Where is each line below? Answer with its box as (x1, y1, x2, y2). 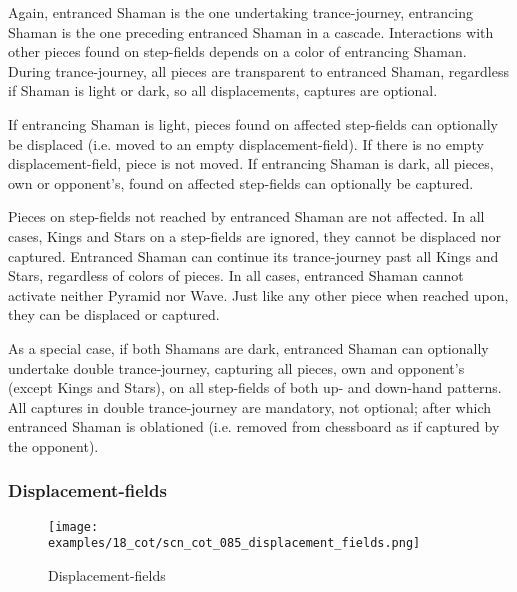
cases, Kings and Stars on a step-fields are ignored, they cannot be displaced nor (8, 225, 502, 246)
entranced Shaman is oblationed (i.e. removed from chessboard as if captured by (8, 416, 500, 437)
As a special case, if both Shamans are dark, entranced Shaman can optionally (8, 337, 489, 358)
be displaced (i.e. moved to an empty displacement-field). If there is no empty (8, 133, 484, 154)
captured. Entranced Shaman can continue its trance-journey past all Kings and (8, 245, 499, 266)
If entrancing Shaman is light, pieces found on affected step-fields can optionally (8, 113, 498, 134)
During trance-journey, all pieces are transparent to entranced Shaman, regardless (8, 60, 509, 81)
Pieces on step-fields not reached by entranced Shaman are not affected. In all (8, 206, 485, 227)
